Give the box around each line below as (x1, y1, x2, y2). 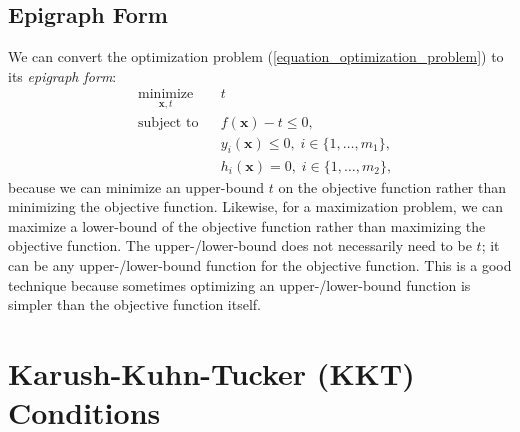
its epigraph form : (8, 65, 117, 86)
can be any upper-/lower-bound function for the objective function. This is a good (8, 254, 512, 275)
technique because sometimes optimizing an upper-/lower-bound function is (8, 274, 471, 295)
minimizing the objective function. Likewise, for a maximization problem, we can (8, 196, 504, 217)
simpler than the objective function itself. (8, 294, 261, 315)
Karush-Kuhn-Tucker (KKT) (8, 352, 415, 393)
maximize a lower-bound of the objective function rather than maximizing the (8, 215, 486, 236)
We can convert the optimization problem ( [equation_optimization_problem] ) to (8, 46, 504, 67)
